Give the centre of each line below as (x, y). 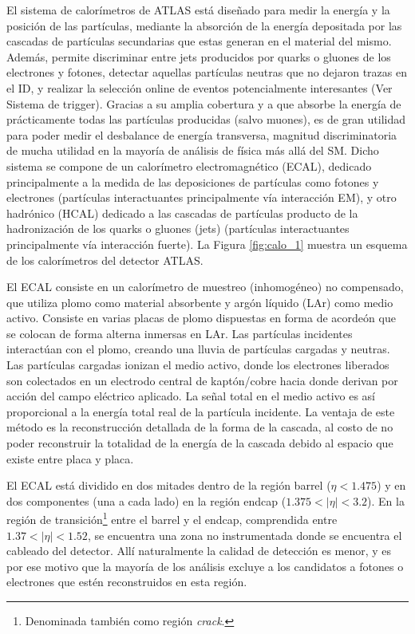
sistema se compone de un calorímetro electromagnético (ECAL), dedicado (189, 165)
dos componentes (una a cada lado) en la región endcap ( (146, 500)
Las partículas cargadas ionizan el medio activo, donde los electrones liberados (198, 365)
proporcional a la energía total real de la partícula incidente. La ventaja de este (201, 411)
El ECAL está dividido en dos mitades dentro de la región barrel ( (169, 485)
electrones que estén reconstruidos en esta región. (127, 582)
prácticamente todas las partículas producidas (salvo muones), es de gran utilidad (206, 119)
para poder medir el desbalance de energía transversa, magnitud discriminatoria (202, 134)
